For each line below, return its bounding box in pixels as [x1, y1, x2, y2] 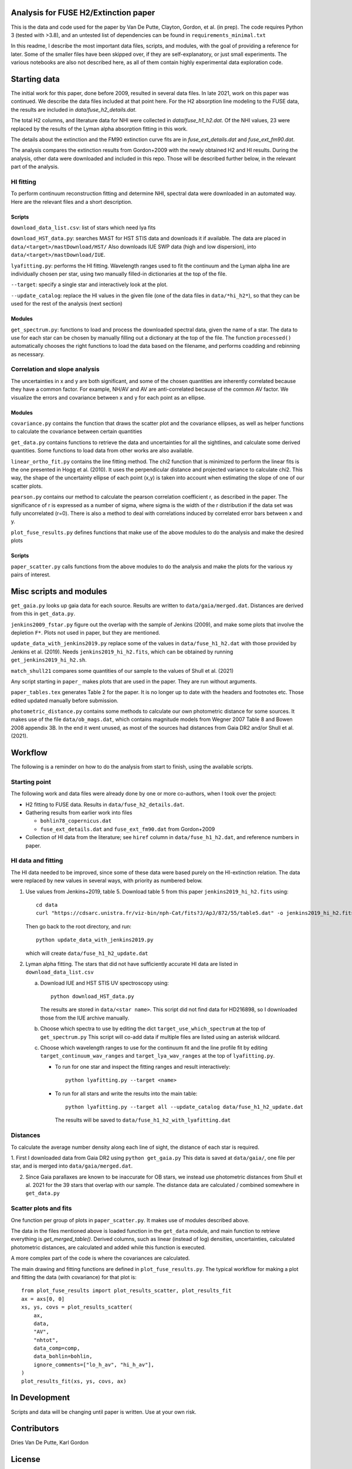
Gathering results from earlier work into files [25, 809, 133, 816]
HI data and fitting [11, 857, 63, 865]
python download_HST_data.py [50, 993, 134, 1000]
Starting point [11, 777, 52, 786]
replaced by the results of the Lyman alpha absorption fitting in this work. [11, 125, 188, 132]
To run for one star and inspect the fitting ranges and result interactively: [55, 1063, 231, 1070]
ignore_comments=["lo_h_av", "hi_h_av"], [33, 1361, 155, 1368]
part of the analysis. [11, 163, 59, 170]
